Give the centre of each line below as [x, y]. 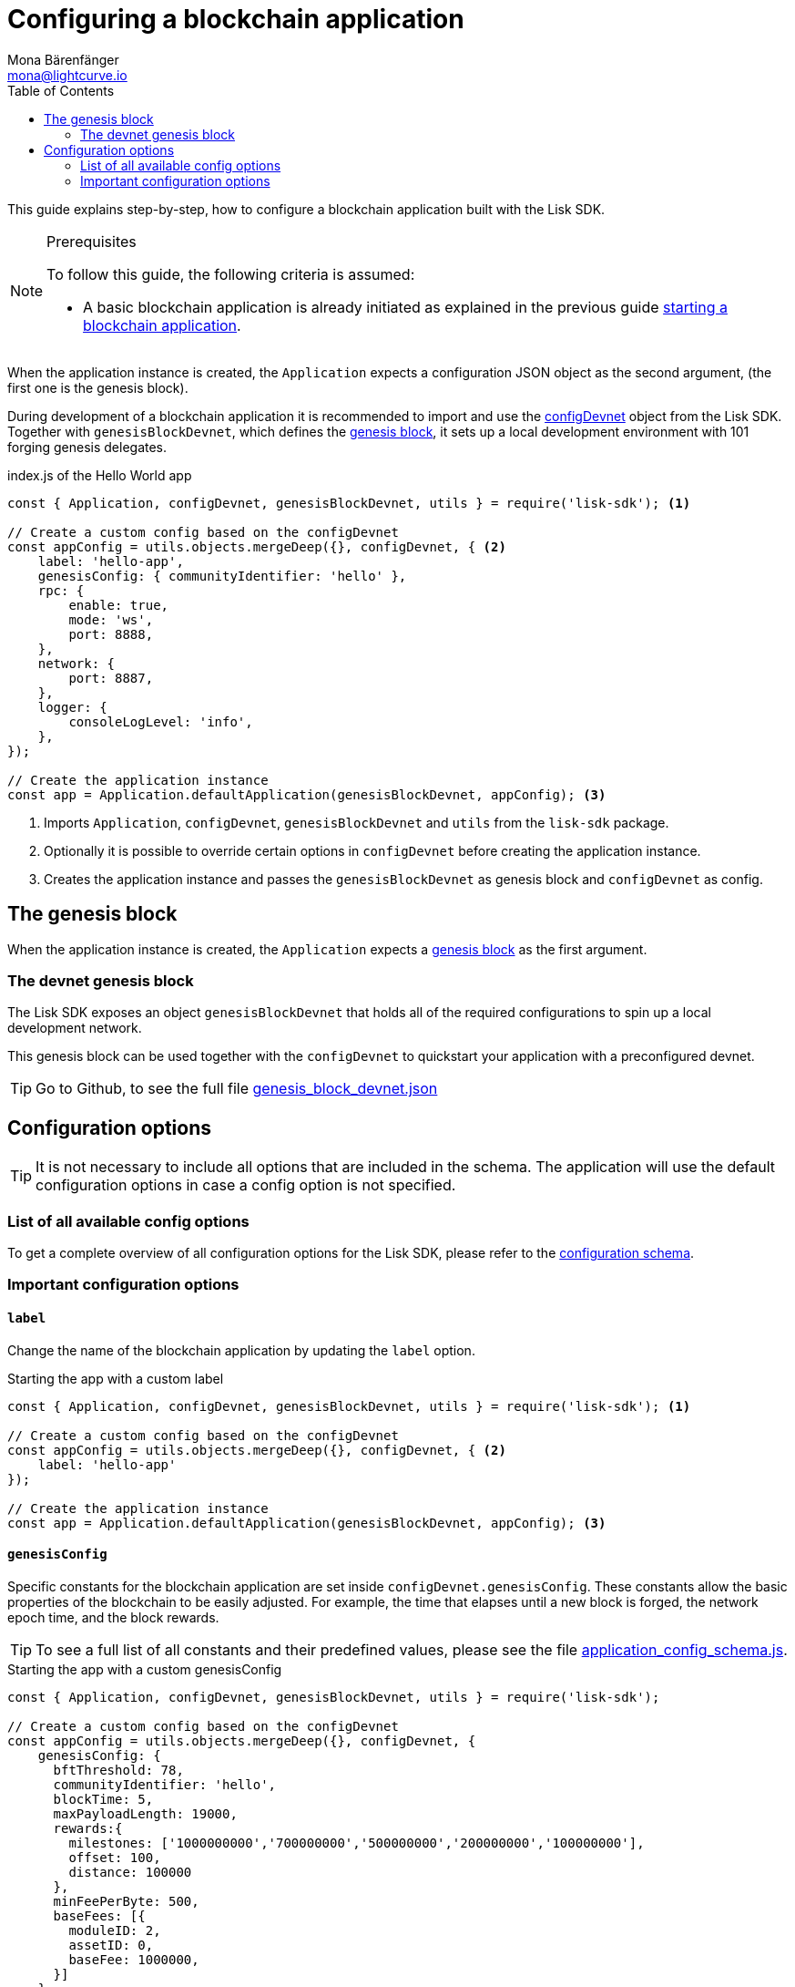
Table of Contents [61, 90]
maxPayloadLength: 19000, [145, 1813]
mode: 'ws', [111, 619]
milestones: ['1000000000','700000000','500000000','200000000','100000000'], [357, 1843]
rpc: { [61, 590]
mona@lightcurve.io [67, 75]
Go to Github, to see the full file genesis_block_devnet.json [237, 1089]
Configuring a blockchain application [236, 19]
